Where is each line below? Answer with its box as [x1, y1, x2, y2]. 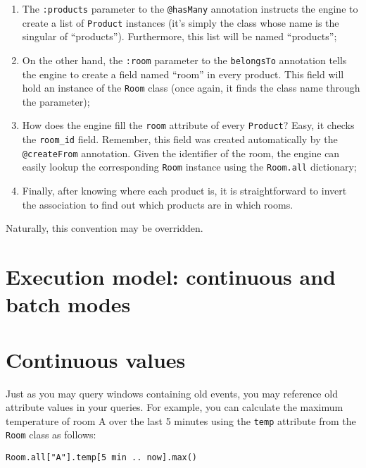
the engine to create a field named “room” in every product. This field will [22, 66, 344, 81]
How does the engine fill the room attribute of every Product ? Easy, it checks [22, 118, 355, 133]
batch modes [6, 290, 131, 319]
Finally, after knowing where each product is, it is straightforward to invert [22, 183, 347, 198]
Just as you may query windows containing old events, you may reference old [6, 386, 338, 400]
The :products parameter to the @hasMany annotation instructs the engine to [22, 1, 358, 16]
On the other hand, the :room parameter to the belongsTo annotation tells [22, 52, 347, 67]
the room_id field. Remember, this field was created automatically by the [22, 132, 338, 147]
